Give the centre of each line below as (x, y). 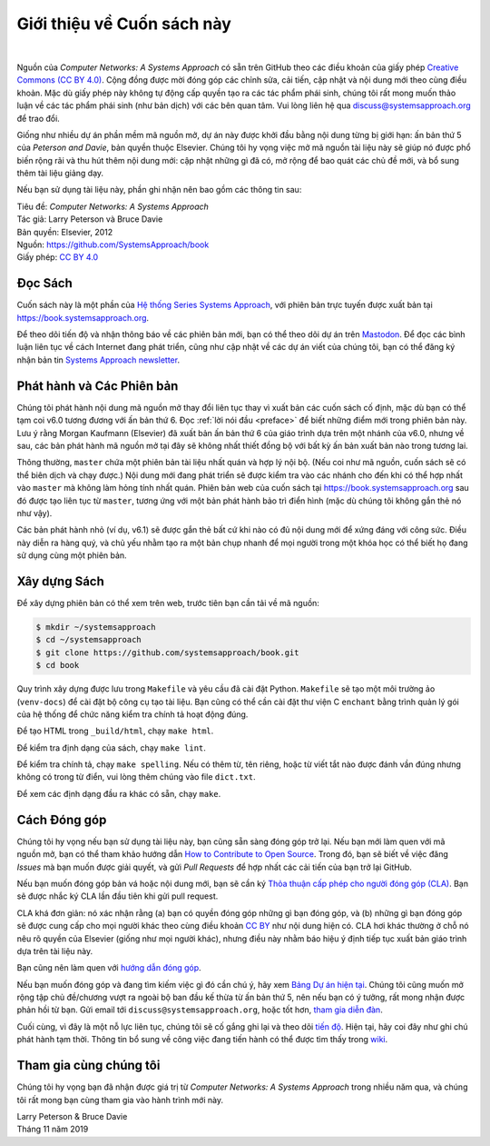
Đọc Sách (44, 283)
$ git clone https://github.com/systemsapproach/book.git (167, 653)
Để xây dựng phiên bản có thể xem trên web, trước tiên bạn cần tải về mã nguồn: (168, 603)
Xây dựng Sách (60, 581)
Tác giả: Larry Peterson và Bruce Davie (90, 219)
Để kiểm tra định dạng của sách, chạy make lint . (111, 747)
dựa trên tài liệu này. (55, 951)
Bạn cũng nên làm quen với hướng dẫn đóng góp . (109, 968)
